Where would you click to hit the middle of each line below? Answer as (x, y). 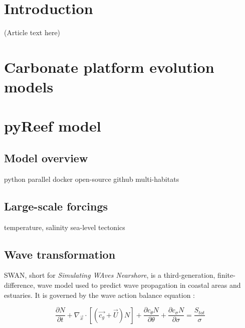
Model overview (46, 158)
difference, (20, 285)
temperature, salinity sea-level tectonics (65, 227)
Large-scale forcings (56, 206)
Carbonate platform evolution (109, 67)
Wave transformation (60, 254)
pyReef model (53, 126)
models (29, 87)
